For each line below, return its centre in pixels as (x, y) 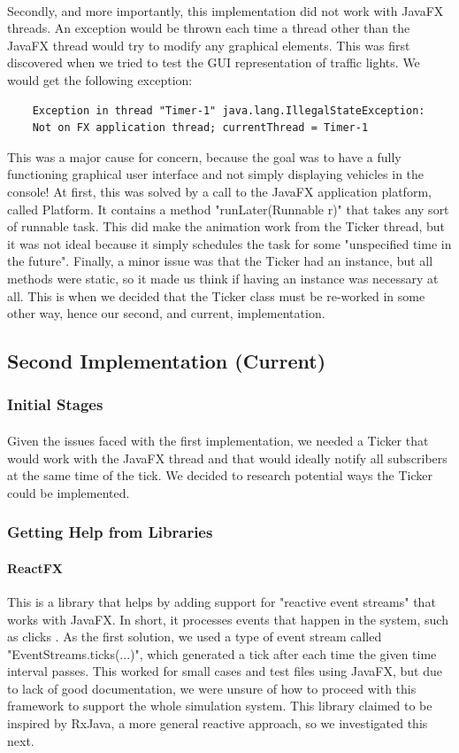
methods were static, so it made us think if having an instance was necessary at (223, 278)
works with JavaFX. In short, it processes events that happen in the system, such (228, 619)
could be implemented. (69, 492)
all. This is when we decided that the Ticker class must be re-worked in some (216, 295)
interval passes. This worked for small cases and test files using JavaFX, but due (225, 671)
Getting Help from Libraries (110, 532)
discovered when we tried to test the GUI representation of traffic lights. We (214, 62)
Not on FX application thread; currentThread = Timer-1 (200, 128)
